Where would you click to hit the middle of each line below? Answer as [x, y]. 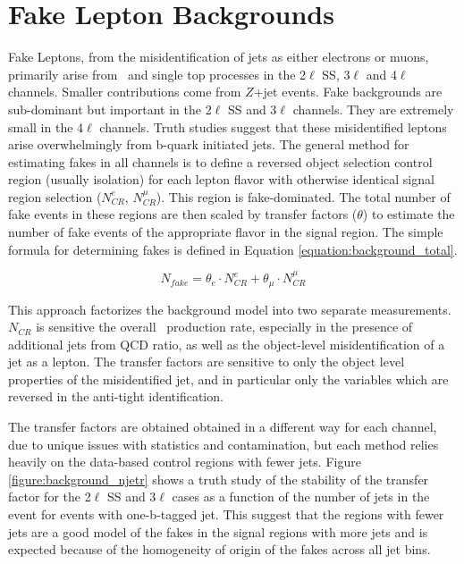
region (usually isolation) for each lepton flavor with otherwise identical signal [221, 179]
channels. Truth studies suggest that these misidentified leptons [273, 126]
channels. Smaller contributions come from [125, 92]
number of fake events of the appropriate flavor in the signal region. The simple [226, 232]
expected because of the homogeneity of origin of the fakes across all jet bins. [219, 549]
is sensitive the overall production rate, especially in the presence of [224, 327]
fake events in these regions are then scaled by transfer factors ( [183, 214]
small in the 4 [46, 126]
